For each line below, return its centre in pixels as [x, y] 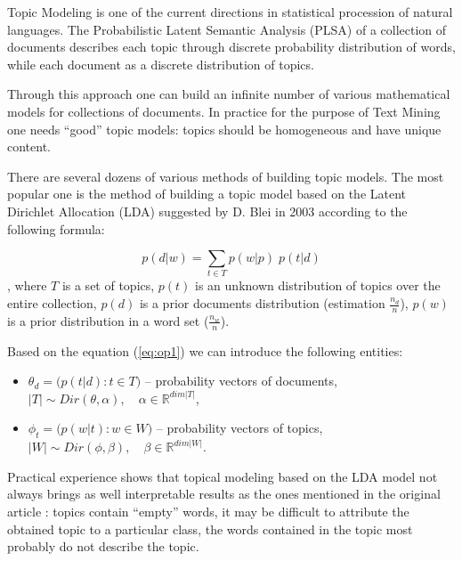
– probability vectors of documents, [241, 381]
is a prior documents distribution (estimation [262, 303]
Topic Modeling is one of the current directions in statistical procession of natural [230, 12]
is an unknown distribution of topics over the [318, 285]
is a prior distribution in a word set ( [108, 320]
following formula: [56, 228]
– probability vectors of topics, [239, 428]
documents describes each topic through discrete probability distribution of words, [231, 47]
